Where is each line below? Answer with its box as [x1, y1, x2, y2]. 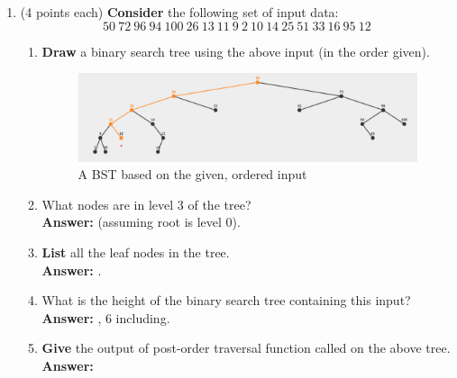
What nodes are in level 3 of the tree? [41, 194, 251, 213]
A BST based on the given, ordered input [78, 165, 307, 184]
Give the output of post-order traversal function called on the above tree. [41, 338, 451, 357]
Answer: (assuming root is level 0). [41, 212, 241, 231]
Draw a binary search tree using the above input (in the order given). [41, 41, 430, 60]
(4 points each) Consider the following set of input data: [20, 3, 339, 21]
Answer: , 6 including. [41, 308, 170, 327]
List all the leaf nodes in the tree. [41, 243, 230, 262]
